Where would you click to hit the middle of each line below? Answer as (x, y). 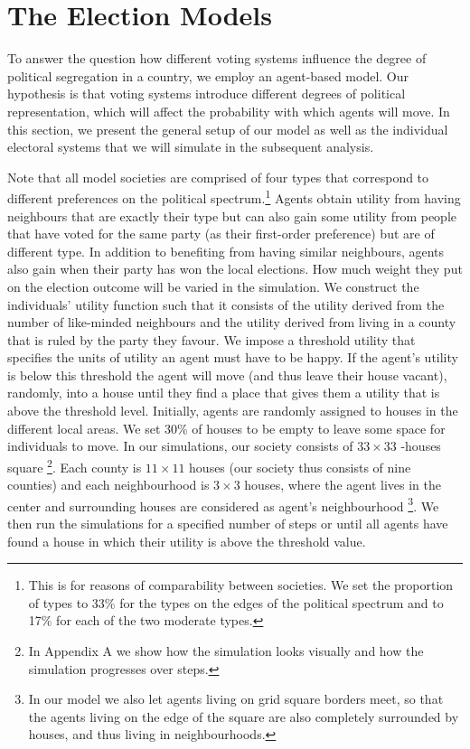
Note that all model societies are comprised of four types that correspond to (218, 177)
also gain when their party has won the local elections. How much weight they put (235, 269)
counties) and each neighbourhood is (108, 485)
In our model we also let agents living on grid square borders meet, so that (236, 699)
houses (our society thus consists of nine (300, 467)
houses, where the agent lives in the (343, 485)
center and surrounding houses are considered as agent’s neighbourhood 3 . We (223, 504)
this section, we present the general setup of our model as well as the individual (228, 129)
